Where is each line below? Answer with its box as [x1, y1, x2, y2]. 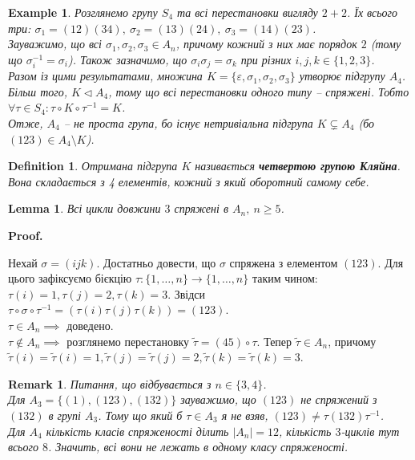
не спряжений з [300, 391, 377, 408]
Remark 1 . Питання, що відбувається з [8, 375, 212, 392]
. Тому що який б [98, 406, 183, 423]
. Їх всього [346, 4, 398, 20]
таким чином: [252, 270, 318, 287]
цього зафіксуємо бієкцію [8, 270, 132, 287]
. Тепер [256, 332, 292, 349]
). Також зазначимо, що [67, 51, 187, 67]
